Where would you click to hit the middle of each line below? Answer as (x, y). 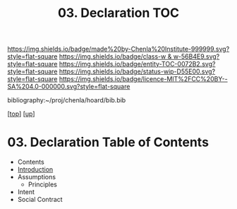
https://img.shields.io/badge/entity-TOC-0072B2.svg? (137, 64)
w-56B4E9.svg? (196, 56)
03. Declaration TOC (119, 13)
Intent (26, 192)
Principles (43, 184)
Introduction (35, 169)
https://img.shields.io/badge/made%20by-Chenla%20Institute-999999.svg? (119, 49)
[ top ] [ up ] (21, 114)
